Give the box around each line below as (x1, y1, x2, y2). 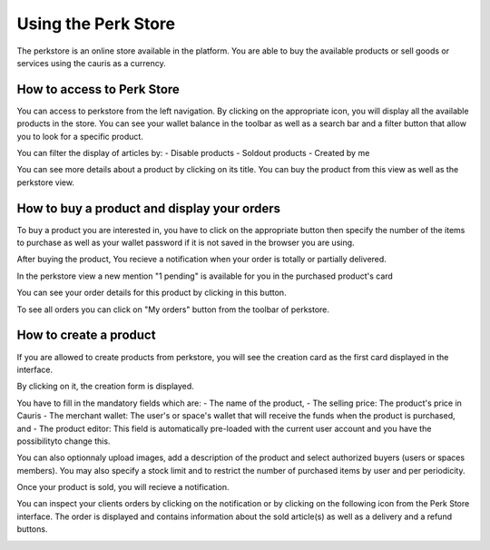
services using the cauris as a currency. (16, 57, 167, 68)
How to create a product (16, 328, 156, 343)
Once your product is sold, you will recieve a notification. (16, 482, 230, 493)
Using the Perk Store (16, 14, 176, 34)
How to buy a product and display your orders (16, 201, 281, 216)
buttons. (16, 524, 48, 535)
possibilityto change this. (16, 436, 111, 447)
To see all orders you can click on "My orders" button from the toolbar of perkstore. (16, 304, 330, 315)
